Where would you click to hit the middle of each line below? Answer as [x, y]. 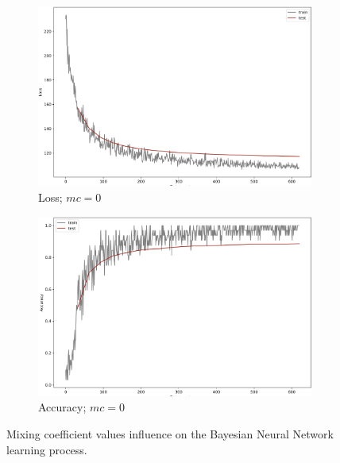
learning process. [47, 449]
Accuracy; [62, 407]
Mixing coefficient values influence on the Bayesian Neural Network [170, 434]
